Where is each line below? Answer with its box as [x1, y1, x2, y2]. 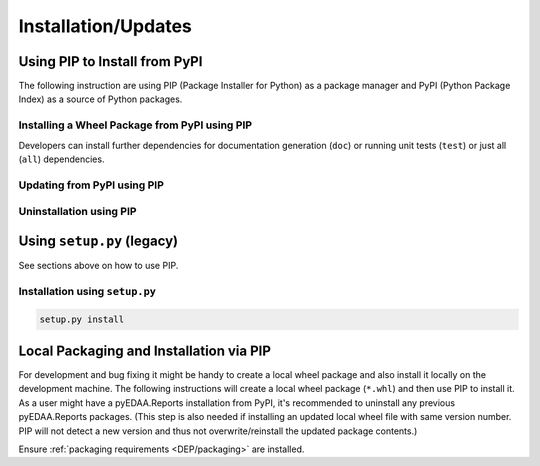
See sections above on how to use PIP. [18, 260, 179, 272]
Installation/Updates [18, 15, 192, 37]
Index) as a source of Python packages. [18, 93, 183, 105]
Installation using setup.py [18, 284, 157, 298]
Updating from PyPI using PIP [18, 178, 165, 192]
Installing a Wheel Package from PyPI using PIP [18, 118, 253, 132]
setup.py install [39, 313, 125, 325]
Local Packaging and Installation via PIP [18, 342, 272, 359]
